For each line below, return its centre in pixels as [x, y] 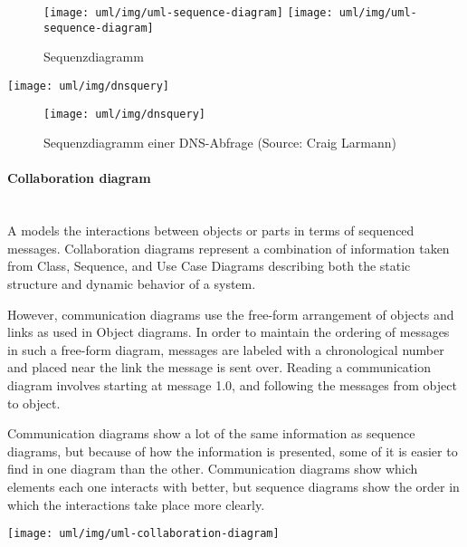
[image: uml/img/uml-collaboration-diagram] [143, 534]
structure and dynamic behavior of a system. [132, 283]
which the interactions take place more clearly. [136, 504]
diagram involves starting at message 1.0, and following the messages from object [232, 384]
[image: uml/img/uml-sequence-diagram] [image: [188, 13]
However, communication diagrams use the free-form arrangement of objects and [231, 314]
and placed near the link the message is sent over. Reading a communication [219, 367]
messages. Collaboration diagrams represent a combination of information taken [229, 248]
